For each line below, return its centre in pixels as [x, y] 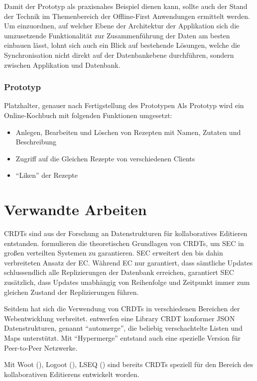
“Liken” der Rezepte [47, 175]
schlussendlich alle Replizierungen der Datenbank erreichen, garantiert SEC [119, 272]
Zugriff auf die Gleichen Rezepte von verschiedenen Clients [105, 158]
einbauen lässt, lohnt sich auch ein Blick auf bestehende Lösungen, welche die [122, 45]
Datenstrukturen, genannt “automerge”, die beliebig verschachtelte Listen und [123, 328]
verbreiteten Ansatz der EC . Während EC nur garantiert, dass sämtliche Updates [128, 262]
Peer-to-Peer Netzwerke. [41, 347]
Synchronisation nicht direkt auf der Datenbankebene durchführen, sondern [119, 55]
